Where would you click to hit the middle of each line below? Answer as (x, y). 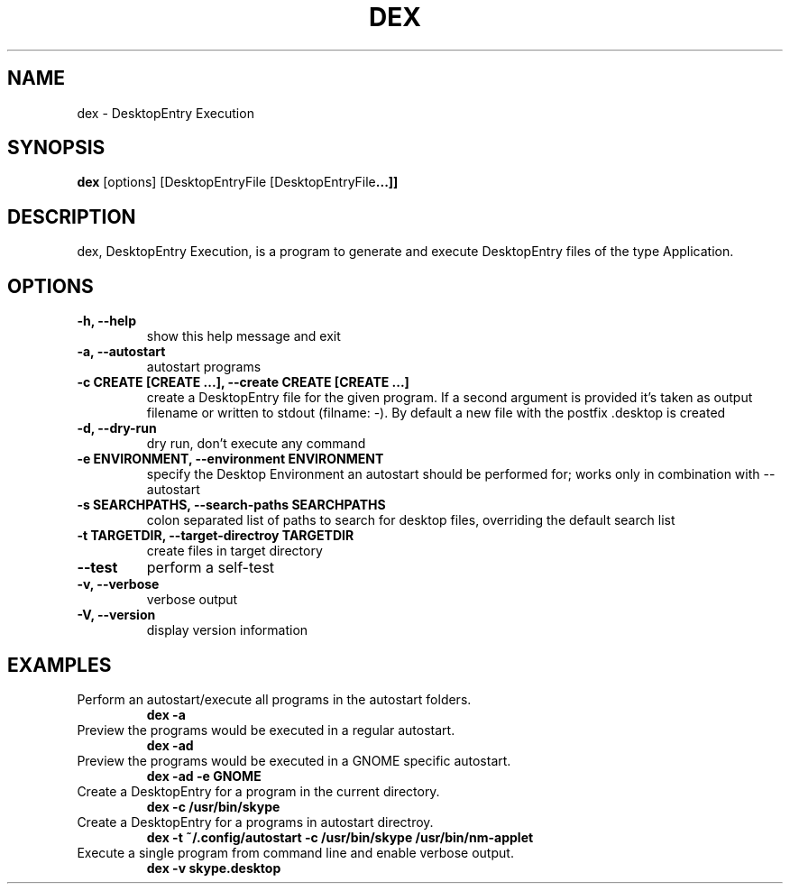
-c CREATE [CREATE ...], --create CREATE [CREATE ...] (243, 382)
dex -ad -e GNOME (204, 776)
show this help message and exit (243, 336)
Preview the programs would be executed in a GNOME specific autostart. (294, 760)
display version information (227, 630)
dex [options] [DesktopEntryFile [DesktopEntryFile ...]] (238, 182)
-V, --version (116, 615)
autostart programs (204, 367)
